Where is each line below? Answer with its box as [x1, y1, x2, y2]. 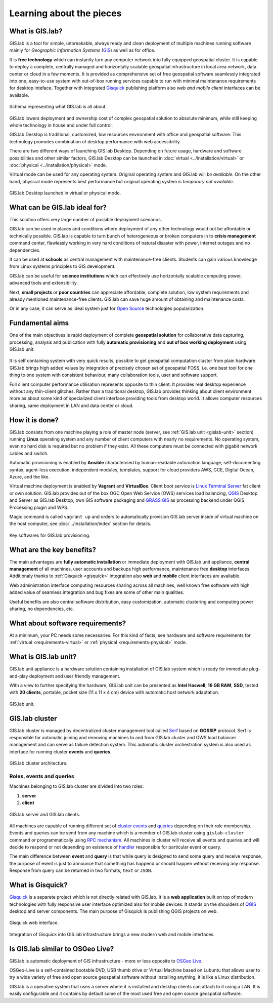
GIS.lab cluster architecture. [9, 760, 68, 767]
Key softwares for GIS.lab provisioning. [9, 532, 90, 538]
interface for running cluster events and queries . [9, 748, 112, 754]
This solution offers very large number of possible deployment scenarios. [9, 217, 162, 222]
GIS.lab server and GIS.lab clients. [9, 811, 80, 817]
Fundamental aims [9, 319, 69, 328]
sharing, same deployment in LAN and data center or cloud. [9, 403, 134, 409]
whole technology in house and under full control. [9, 122, 113, 128]
